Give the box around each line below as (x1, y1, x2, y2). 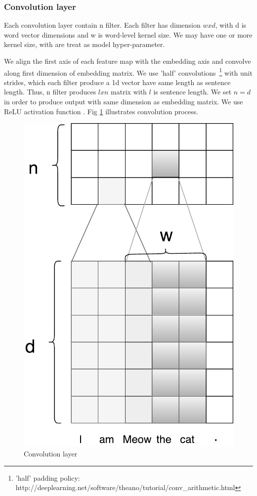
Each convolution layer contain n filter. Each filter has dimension (4, 20, 201, 30)
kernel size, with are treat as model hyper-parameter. (4, 39, 165, 49)
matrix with (111, 87, 147, 97)
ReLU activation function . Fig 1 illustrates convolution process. (4, 106, 198, 116)
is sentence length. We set (153, 87, 232, 97)
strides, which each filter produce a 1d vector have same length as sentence (4, 77, 231, 87)
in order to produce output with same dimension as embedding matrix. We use (4, 96, 243, 107)
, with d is (215, 20, 247, 30)
